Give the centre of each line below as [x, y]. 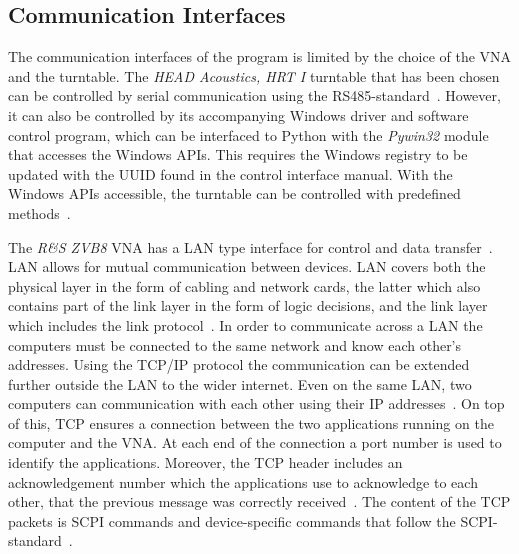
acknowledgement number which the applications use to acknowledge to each [243, 481]
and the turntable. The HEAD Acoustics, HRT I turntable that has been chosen [254, 75]
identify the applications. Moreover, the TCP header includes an [205, 462]
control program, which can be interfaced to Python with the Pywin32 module [248, 134]
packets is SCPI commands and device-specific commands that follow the [232, 520]
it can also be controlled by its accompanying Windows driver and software [238, 114]
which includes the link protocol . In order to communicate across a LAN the [245, 324]
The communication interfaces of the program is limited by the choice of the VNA [260, 56]
